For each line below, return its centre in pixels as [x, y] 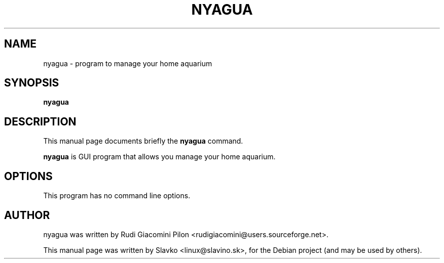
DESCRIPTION [40, 121]
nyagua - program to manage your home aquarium [128, 63]
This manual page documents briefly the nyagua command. [143, 141]
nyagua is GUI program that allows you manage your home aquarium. [159, 157]
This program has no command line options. [117, 196]
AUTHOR [27, 215]
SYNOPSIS [32, 83]
